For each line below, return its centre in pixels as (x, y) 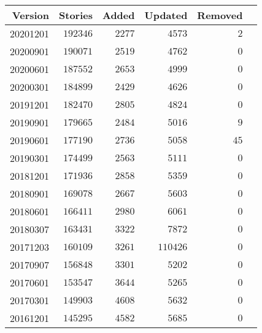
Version (31, 15)
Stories (76, 15)
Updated (166, 15)
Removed (220, 15)
